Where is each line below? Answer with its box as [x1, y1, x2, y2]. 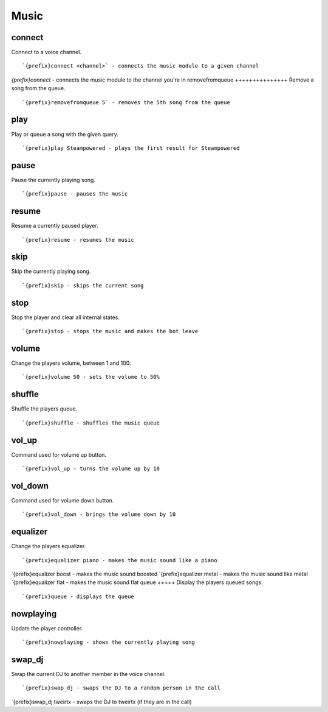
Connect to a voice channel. [11, 49, 82, 56]
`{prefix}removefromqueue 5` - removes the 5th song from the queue [22, 99, 230, 106]
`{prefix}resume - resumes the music [22, 236, 135, 243]
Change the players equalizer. [11, 543, 86, 550]
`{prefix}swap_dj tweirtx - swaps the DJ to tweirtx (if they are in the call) [11, 698, 192, 705]
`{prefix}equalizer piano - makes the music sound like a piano [22, 557, 218, 563]
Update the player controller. [11, 624, 83, 632]
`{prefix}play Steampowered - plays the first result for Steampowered [22, 144, 240, 152]
